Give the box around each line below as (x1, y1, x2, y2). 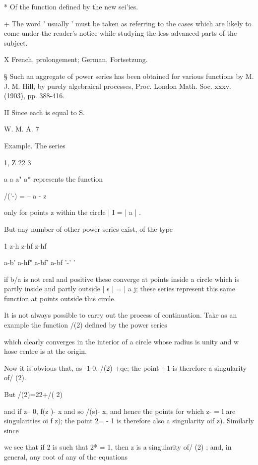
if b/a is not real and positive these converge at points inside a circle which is (4, 273, 240, 284)
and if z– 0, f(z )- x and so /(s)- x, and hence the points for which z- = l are (4, 405, 236, 416)
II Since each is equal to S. (4, 107, 85, 117)
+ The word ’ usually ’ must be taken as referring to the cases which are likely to (4, 18, 252, 28)
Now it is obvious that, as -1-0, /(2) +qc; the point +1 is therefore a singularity (4, 362, 247, 373)
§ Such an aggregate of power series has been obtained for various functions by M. (4, 70, 254, 81)
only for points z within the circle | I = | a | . (4, 207, 141, 217)
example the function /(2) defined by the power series (4, 320, 167, 330)
